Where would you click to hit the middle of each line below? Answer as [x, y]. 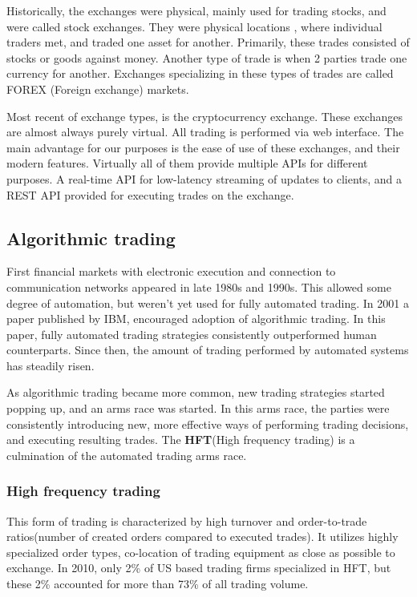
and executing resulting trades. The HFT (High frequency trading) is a [181, 440]
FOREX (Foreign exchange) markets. [98, 89]
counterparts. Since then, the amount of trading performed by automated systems [208, 350]
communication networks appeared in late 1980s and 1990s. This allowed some [199, 286]
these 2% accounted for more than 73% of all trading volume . [158, 584]
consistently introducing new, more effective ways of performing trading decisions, [208, 424]
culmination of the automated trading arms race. [127, 455]
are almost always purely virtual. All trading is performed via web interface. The [205, 132]
